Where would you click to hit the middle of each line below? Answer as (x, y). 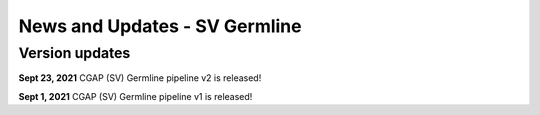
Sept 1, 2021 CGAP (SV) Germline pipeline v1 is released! (135, 96)
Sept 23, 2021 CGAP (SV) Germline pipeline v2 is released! (140, 78)
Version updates (74, 53)
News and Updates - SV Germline (160, 26)
